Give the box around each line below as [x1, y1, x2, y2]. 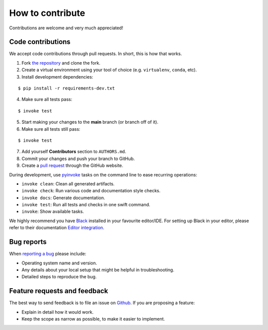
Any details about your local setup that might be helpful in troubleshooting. [21, 266, 175, 273]
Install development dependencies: [21, 74, 94, 80]
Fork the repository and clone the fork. [21, 60, 101, 66]
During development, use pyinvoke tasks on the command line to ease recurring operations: [9, 171, 198, 177]
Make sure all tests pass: [21, 96, 72, 102]
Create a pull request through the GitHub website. [21, 163, 124, 168]
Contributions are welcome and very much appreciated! [9, 25, 124, 31]
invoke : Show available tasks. [21, 209, 84, 215]
